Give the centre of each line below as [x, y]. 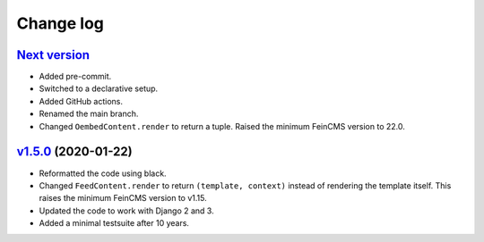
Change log [60, 23]
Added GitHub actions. [81, 101]
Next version [53, 55]
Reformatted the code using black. [103, 173]
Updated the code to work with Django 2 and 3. [126, 211]
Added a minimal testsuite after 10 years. [114, 223]
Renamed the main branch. [89, 114]
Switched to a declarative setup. [99, 88]
